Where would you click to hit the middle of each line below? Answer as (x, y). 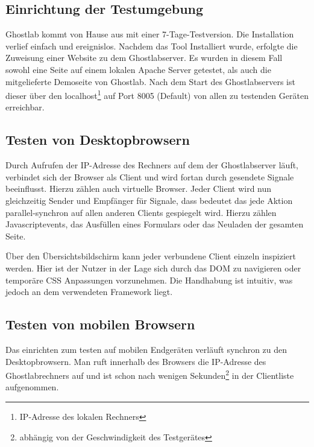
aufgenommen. (32, 387)
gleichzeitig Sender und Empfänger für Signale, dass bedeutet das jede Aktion (149, 200)
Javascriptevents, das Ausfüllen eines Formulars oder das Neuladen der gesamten (155, 224)
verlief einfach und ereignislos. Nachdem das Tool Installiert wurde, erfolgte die (152, 46)
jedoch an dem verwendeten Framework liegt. (89, 292)
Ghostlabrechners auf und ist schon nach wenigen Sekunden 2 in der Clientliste (150, 374)
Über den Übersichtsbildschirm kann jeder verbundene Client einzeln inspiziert (151, 256)
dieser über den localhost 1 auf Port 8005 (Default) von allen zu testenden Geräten (157, 94)
